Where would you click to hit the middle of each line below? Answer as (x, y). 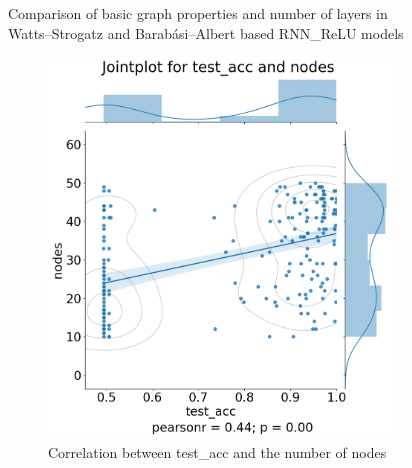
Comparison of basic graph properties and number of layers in (198, 13)
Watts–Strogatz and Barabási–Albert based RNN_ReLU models (206, 32)
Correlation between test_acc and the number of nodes (217, 451)
